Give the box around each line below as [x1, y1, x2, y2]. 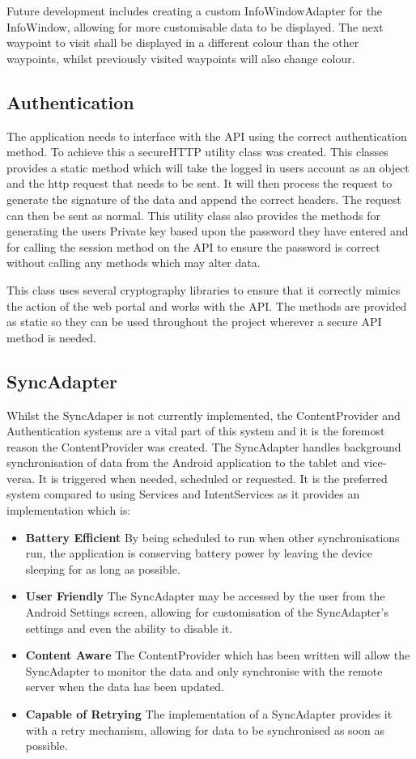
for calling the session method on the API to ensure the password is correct [6, 238, 380, 255]
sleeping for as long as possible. [25, 560, 180, 577]
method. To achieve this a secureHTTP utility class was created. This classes [6, 143, 388, 160]
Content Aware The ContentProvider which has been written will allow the [25, 647, 410, 664]
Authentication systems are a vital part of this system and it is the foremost [6, 422, 385, 439]
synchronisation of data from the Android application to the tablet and [6, 454, 360, 471]
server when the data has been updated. [25, 678, 225, 695]
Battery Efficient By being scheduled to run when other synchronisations [25, 528, 400, 545]
